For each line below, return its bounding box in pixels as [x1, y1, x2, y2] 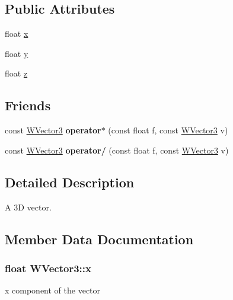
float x [5, 27, 28, 40]
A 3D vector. [5, 200, 52, 213]
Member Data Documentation [5, 229, 194, 248]
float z [5, 67, 28, 79]
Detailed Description [5, 173, 135, 191]
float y [5, 47, 28, 59]
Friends [5, 96, 51, 114]
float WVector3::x [5, 260, 91, 275]
